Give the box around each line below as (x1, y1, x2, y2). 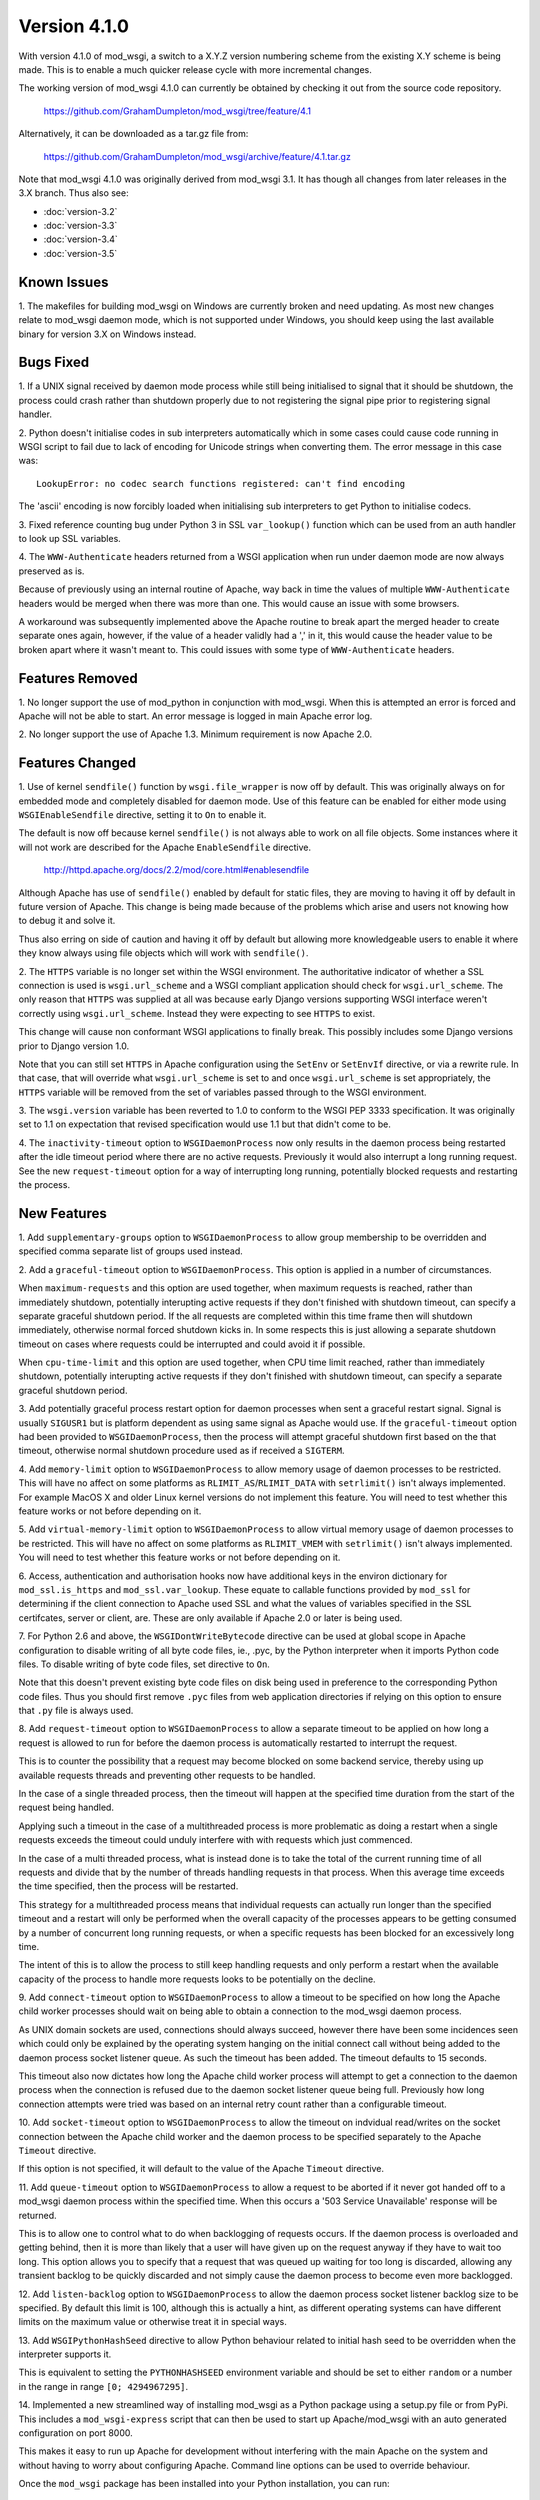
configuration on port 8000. (18, 2427, 134, 2439)
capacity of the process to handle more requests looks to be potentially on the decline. (18, 1973, 376, 1985)
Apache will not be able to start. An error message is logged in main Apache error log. (18, 710, 373, 722)
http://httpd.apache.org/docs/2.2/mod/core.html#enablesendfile (43, 864, 310, 876)
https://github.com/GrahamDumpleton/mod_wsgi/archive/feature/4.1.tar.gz (43, 150, 352, 162)
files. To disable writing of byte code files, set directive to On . (18, 1658, 270, 1670)
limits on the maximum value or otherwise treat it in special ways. (18, 2316, 287, 2328)
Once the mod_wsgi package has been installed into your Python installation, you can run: (18, 2478, 390, 2490)
